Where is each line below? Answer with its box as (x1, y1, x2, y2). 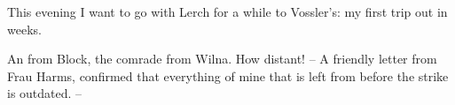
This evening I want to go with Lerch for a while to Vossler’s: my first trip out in (7, 3, 448, 20)
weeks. (7, 19, 42, 38)
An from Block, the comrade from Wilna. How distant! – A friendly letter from (7, 49, 437, 68)
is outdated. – (7, 84, 82, 102)
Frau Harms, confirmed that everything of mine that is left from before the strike (7, 66, 449, 85)
